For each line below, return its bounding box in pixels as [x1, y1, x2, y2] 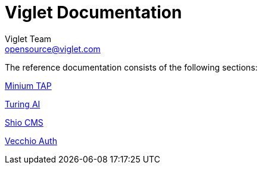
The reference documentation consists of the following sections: [5, 62, 258, 72]
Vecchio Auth [5, 135, 57, 146]
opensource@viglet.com [5, 43, 101, 54]
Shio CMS [5, 117, 43, 127]
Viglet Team [5, 33, 52, 44]
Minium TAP [5, 80, 52, 91]
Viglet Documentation [5, 2, 182, 23]
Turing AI [5, 98, 40, 109]
